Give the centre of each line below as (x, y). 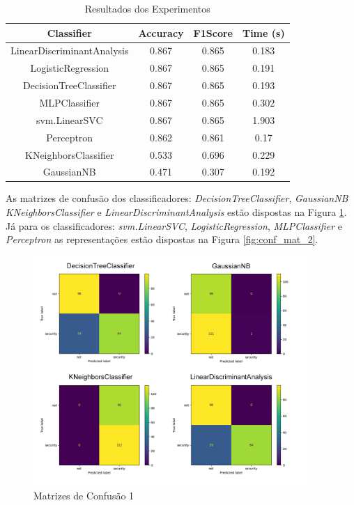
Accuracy (161, 32)
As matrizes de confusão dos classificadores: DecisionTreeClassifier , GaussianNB (177, 198)
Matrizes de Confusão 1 (84, 495)
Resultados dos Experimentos (147, 8)
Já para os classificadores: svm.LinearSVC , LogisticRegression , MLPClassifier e (174, 225)
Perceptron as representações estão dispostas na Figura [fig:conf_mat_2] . (162, 239)
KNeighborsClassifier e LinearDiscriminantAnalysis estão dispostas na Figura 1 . (176, 212)
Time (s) (263, 32)
